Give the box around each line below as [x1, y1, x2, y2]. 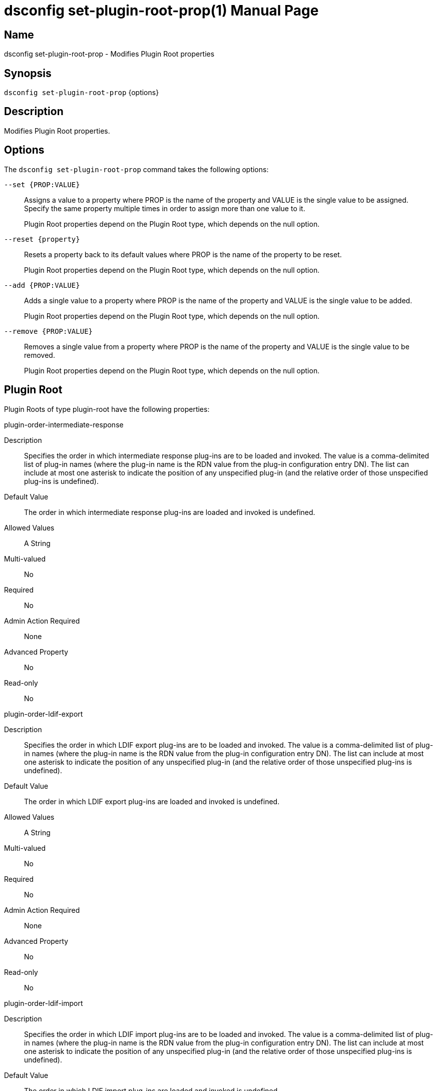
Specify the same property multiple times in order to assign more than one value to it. [24, 204, 305, 213]
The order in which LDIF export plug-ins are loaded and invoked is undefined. [24, 797, 280, 806]
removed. [24, 350, 55, 359]
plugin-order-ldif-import [4, 998, 83, 1007]
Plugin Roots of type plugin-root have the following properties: [4, 404, 210, 413]
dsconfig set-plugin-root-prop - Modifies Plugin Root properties [4, 50, 215, 59]
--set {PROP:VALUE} [4, 180, 80, 189]
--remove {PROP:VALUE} [4, 327, 93, 335]
